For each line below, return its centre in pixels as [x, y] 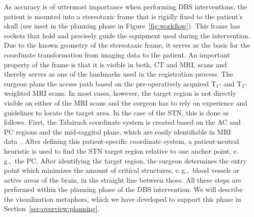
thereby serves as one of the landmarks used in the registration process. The [119, 74]
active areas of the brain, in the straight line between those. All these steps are [123, 179]
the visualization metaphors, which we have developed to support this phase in [123, 199]
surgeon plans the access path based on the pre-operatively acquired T [110, 83]
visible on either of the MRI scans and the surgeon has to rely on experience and [126, 102]
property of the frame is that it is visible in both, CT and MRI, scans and [115, 64]
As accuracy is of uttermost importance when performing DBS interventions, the [126, 6]
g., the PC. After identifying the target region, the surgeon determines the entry [126, 160]
